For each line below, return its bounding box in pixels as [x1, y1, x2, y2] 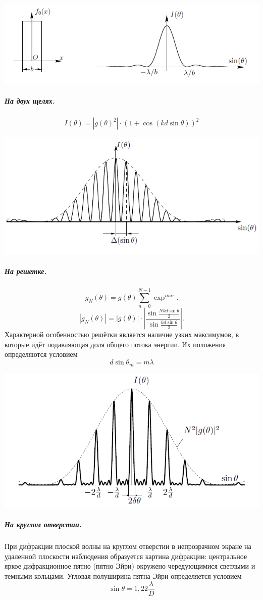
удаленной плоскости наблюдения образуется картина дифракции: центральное [5, 550, 247, 561]
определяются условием [5, 349, 78, 359]
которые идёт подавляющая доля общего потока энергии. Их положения [5, 339, 226, 349]
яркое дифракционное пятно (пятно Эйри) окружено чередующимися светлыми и [5, 561, 255, 571]
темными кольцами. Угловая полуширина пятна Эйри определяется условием [5, 570, 242, 581]
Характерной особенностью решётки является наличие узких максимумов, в [5, 329, 239, 340]
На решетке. [5, 266, 47, 276]
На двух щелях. [5, 95, 55, 106]
